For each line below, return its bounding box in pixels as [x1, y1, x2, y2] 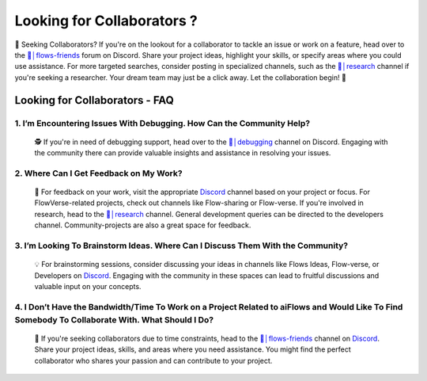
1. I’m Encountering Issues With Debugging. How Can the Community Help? [14, 117, 311, 128]
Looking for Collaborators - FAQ [14, 93, 174, 107]
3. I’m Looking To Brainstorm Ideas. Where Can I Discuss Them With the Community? [14, 240, 349, 251]
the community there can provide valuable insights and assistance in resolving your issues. [34, 148, 331, 158]
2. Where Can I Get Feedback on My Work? [14, 167, 183, 178]
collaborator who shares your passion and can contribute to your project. [34, 356, 273, 365]
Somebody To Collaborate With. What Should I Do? [14, 314, 213, 325]
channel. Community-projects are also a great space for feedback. [34, 220, 251, 230]
